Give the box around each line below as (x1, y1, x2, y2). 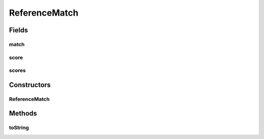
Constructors (9, 81, 51, 89)
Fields (9, 26, 28, 34)
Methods (9, 109, 37, 117)
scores (9, 67, 26, 74)
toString (9, 124, 29, 131)
